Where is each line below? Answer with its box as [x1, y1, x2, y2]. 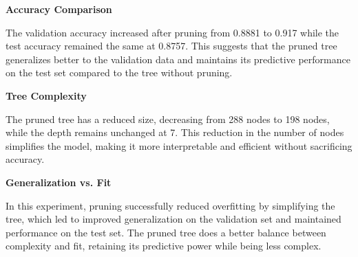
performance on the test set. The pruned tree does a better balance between [6, 225, 326, 239]
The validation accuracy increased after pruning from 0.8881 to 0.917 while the [6, 25, 339, 39]
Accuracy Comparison [6, 2, 112, 16]
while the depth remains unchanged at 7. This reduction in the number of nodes [6, 125, 344, 139]
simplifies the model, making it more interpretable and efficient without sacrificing [6, 138, 352, 153]
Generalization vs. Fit [6, 175, 112, 189]
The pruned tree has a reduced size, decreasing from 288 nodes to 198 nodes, [6, 111, 330, 126]
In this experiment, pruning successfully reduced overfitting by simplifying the [6, 198, 335, 212]
